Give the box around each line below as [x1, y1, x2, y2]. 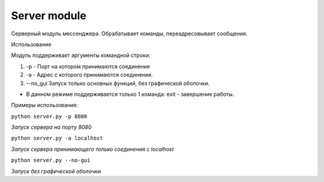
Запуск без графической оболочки [11, 168, 101, 175]
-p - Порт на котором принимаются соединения [26, 63, 150, 70]
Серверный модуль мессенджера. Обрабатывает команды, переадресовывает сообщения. [11, 30, 248, 37]
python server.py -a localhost [11, 135, 103, 142]
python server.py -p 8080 [11, 113, 88, 120]
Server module [11, 9, 86, 22]
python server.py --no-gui [11, 157, 91, 164]
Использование [11, 41, 52, 48]
